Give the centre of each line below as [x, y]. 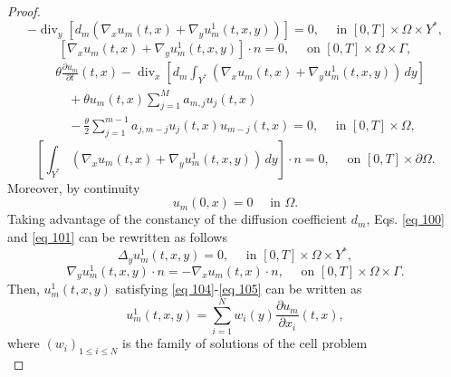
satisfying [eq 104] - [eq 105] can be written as [239, 289]
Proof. [24, 11]
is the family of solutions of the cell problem [245, 343]
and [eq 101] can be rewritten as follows [117, 236]
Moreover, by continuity [74, 187]
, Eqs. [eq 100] [405, 219]
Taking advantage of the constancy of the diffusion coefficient [178, 219]
